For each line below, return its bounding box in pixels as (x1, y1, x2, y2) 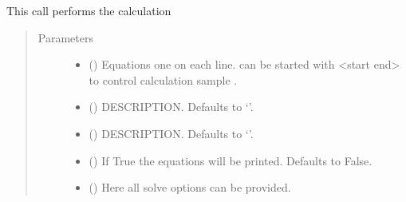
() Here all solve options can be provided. (89, 179, 291, 196)
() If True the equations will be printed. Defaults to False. (89, 152, 372, 168)
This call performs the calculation (6, 2, 171, 18)
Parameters (37, 29, 93, 46)
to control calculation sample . (89, 71, 238, 88)
